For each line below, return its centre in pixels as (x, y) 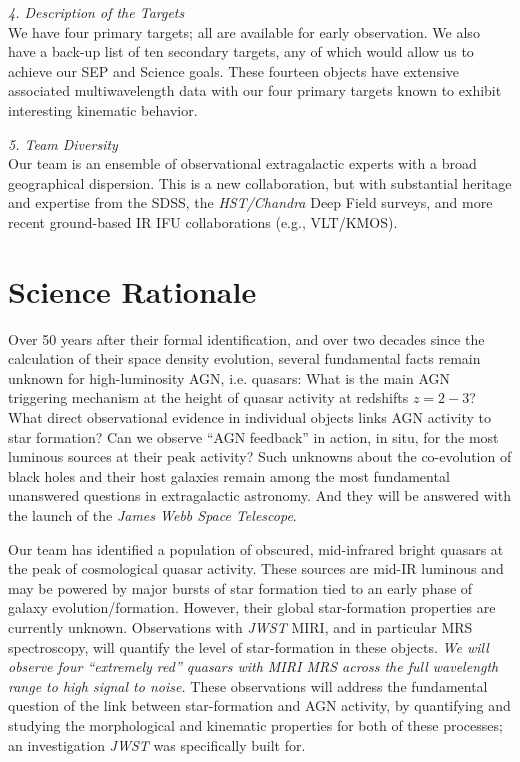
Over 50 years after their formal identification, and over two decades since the (246, 338)
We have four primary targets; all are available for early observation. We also (244, 31)
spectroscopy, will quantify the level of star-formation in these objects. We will (248, 646)
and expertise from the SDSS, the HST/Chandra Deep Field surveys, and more (250, 202)
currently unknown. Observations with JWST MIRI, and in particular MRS (240, 626)
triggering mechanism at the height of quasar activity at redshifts (208, 397)
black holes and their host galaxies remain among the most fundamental (229, 475)
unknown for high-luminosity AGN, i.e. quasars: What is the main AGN (229, 377)
